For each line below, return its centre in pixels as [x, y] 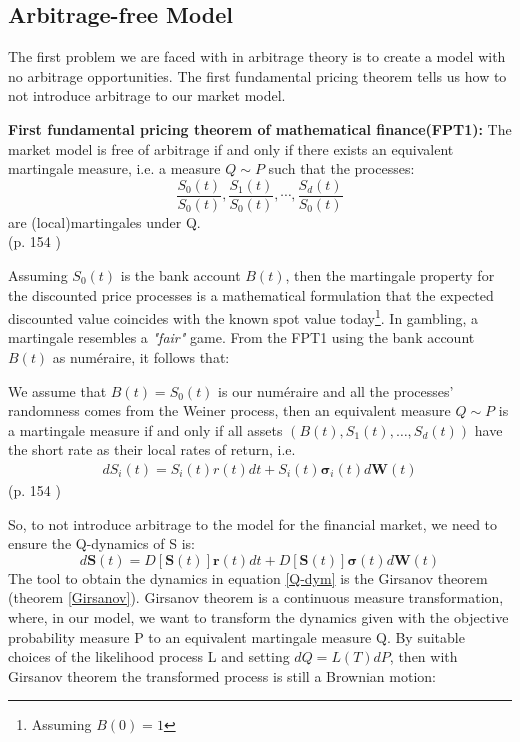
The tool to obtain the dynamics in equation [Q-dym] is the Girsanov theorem [248, 577]
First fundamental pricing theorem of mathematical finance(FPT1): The [260, 128]
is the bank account [180, 275]
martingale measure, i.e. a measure [114, 168]
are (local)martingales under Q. [104, 221]
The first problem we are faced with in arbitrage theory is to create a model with [257, 56]
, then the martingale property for [390, 275]
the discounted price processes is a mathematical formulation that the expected [251, 294]
